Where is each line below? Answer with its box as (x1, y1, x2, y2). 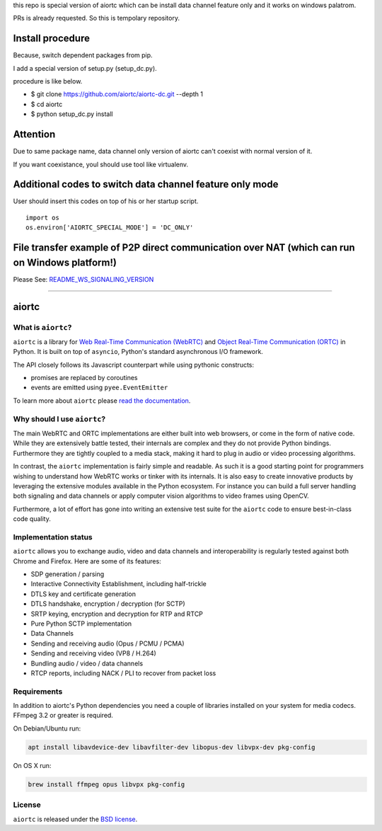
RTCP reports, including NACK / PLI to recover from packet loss (30, 669, 216, 677)
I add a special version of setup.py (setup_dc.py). (13, 64, 157, 72)
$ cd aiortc (30, 100, 63, 108)
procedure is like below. (13, 77, 83, 86)
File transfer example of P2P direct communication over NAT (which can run (13, 241, 355, 254)
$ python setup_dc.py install (30, 110, 113, 118)
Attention (13, 128, 56, 141)
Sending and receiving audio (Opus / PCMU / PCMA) (30, 639, 185, 648)
